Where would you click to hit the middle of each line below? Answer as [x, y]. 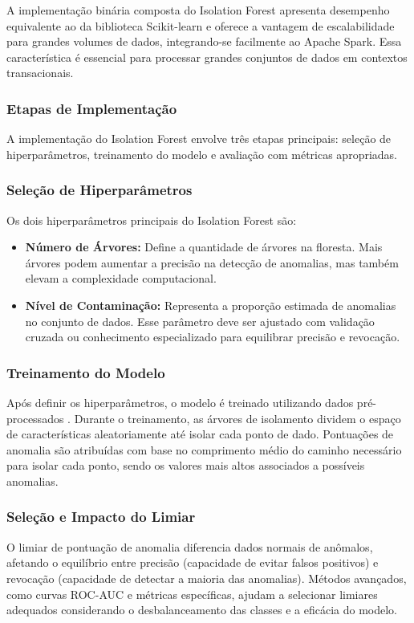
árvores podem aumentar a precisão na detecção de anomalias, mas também [212, 262]
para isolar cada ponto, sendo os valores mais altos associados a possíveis [186, 465]
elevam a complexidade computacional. [121, 278]
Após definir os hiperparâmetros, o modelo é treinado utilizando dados [180, 402]
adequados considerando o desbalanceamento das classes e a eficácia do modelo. [202, 610]
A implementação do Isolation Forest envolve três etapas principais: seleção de [199, 138]
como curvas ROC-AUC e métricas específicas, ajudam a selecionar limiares [192, 594]
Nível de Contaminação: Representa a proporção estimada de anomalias [211, 305]
